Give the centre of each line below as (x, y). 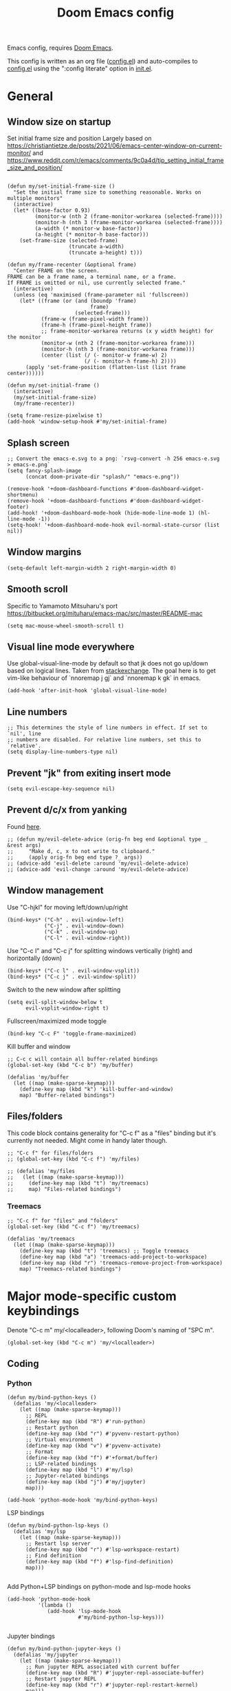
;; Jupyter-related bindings (67, 1476)
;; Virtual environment (59, 1440)
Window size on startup (59, 122)
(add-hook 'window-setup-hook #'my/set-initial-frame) (87, 422)
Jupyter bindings (31, 1637)
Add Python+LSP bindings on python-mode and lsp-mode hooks (99, 1587)
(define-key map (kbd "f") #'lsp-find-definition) (99, 1562)
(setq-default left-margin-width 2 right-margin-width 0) (92, 568)
